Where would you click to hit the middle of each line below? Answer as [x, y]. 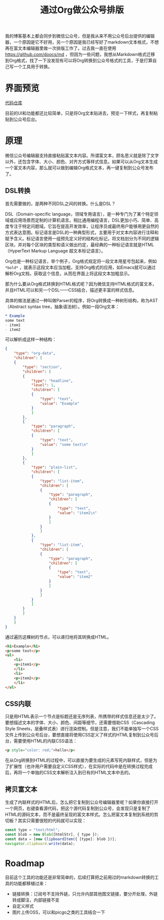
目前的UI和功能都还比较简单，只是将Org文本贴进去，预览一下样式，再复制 [79, 113]
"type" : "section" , [42, 367]
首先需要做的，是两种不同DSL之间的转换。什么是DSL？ [61, 204]
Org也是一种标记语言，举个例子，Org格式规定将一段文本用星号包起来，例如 [81, 261]
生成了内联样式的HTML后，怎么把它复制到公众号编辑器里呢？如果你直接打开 [82, 802]
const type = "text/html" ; [32, 830]
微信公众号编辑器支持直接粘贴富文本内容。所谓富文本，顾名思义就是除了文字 [82, 155]
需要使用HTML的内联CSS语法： [45, 741]
